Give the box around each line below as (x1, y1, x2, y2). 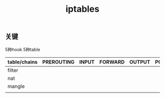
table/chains (7, 58, 38, 65)
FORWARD (99, 58, 125, 65)
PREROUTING (42, 58, 75, 65)
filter (7, 66, 19, 73)
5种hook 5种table (5, 46, 40, 52)
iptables (65, 3, 100, 15)
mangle (7, 83, 25, 90)
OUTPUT (129, 58, 151, 65)
